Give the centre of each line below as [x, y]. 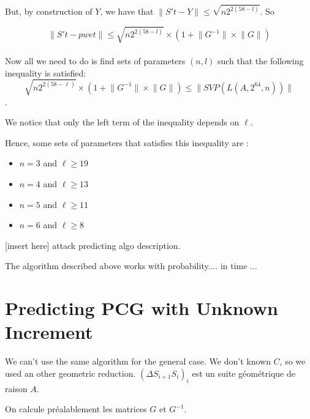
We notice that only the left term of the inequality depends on [122, 122]
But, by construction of [49, 11]
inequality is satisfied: [46, 72]
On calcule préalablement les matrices [76, 409]
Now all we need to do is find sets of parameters [95, 60]
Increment [49, 332]
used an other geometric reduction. [70, 373]
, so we [293, 361]
